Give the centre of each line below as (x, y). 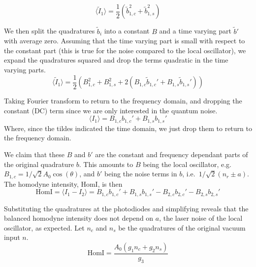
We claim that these (34, 154)
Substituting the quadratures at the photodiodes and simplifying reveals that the (126, 208)
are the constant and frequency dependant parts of (172, 154)
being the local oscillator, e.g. (187, 164)
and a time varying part (195, 31)
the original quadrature (39, 164)
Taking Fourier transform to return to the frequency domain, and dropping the (123, 101)
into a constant (127, 31)
